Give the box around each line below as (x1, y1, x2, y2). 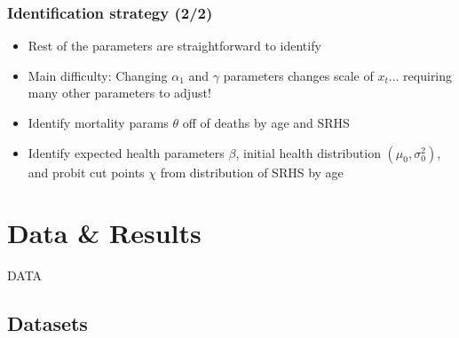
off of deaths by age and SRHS (182, 114, 350, 131)
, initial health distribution (235, 143, 381, 161)
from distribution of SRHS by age (160, 162, 344, 181)
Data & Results (7, 215, 202, 251)
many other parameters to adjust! (28, 83, 211, 102)
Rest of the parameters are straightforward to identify (28, 36, 321, 55)
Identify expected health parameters (28, 143, 225, 161)
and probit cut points (28, 162, 145, 181)
